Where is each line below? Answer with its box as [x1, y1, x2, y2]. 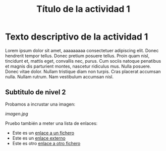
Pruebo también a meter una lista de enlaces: [5, 120, 98, 126]
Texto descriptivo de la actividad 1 [5, 31, 148, 42]
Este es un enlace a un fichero [12, 130, 74, 136]
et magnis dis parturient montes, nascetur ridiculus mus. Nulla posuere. [5, 63, 151, 69]
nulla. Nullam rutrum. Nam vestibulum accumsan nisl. [5, 74, 114, 79]
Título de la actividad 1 [36, 3, 130, 15]
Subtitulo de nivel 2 [5, 88, 66, 97]
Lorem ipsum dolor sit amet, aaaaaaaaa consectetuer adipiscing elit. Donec [5, 47, 159, 53]
